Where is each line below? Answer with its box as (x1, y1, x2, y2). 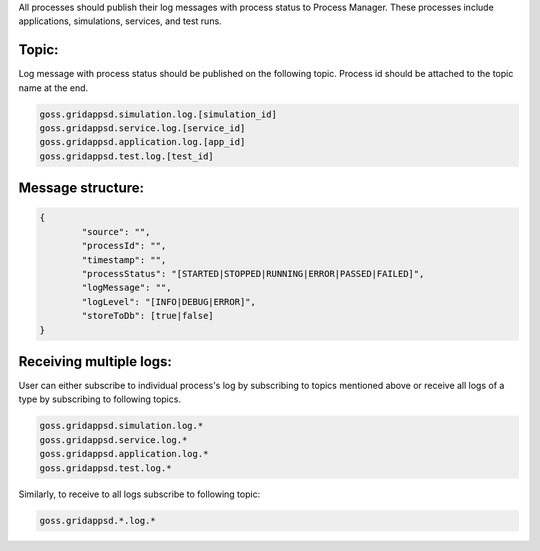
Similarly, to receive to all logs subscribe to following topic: (18, 488, 261, 500)
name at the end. (18, 81, 89, 94)
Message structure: (18, 180, 145, 197)
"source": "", (81, 226, 151, 237)
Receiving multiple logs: (18, 353, 172, 370)
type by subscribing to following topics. (18, 393, 182, 405)
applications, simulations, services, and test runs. (18, 15, 222, 27)
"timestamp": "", (81, 254, 167, 265)
